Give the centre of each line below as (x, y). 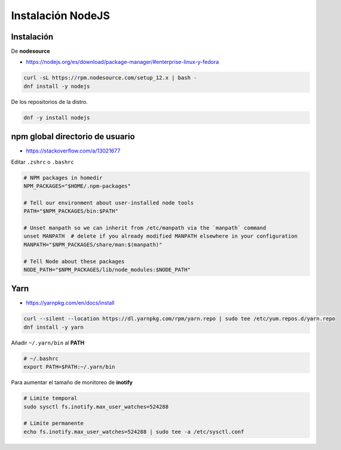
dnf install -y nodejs (57, 86)
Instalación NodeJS (61, 16)
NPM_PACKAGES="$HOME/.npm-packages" (77, 186)
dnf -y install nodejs (57, 117)
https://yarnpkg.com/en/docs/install (70, 303)
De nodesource (30, 51)
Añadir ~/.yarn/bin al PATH (48, 342)
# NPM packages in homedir (63, 177)
